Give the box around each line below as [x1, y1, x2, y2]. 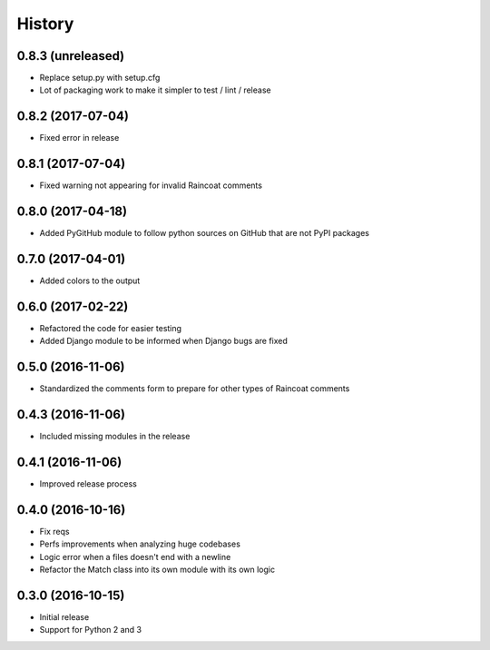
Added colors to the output [39, 275, 141, 286]
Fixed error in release [39, 133, 120, 143]
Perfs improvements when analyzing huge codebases [39, 538, 240, 549]
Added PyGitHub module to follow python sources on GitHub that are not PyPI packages [39, 228, 369, 239]
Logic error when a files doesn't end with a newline [39, 551, 231, 562]
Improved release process [39, 478, 138, 489]
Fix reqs [39, 527, 70, 537]
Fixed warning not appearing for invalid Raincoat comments [39, 180, 263, 191]
